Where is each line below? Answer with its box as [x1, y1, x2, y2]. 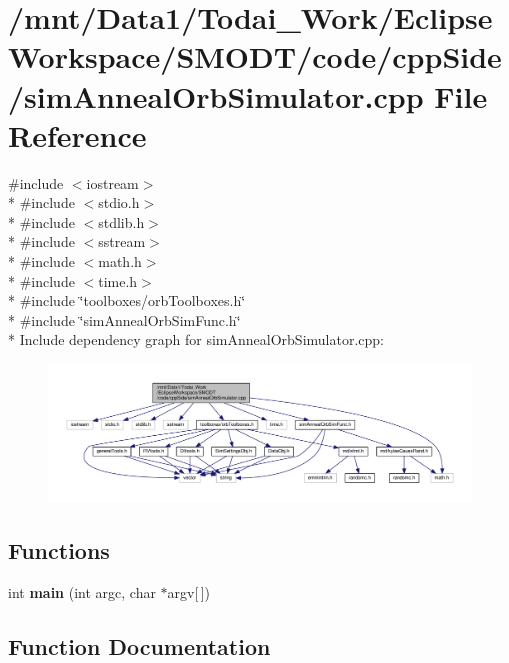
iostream [86, 172, 139, 193]
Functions [8, 534, 110, 565]
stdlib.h [98, 211, 145, 232]
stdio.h [98, 192, 140, 213]
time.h [98, 270, 138, 291]
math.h [98, 251, 142, 272]
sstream [98, 231, 146, 252]
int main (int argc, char [8, 581, 156, 602]
